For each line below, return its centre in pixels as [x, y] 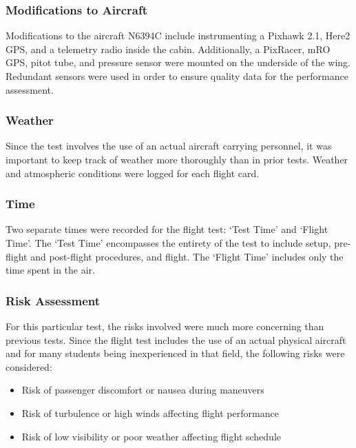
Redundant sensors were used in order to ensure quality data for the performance [177, 76]
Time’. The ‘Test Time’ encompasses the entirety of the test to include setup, [168, 243]
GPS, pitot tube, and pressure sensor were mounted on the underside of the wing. [178, 62]
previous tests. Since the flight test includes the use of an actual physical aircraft [176, 339]
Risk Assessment [53, 300]
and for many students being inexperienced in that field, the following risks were [175, 353]
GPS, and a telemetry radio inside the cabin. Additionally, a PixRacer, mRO [168, 49]
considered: [29, 366]
